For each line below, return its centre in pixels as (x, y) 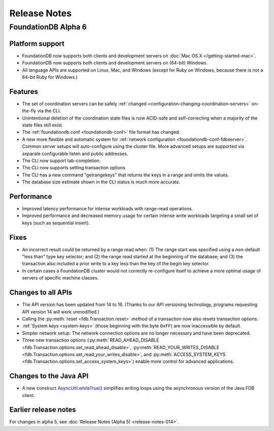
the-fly (29, 111)
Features (24, 91)
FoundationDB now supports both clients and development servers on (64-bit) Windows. (115, 63)
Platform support (37, 43)
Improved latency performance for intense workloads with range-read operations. (108, 209)
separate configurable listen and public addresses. (75, 153)
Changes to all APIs (41, 293)
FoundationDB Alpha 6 (48, 27)
